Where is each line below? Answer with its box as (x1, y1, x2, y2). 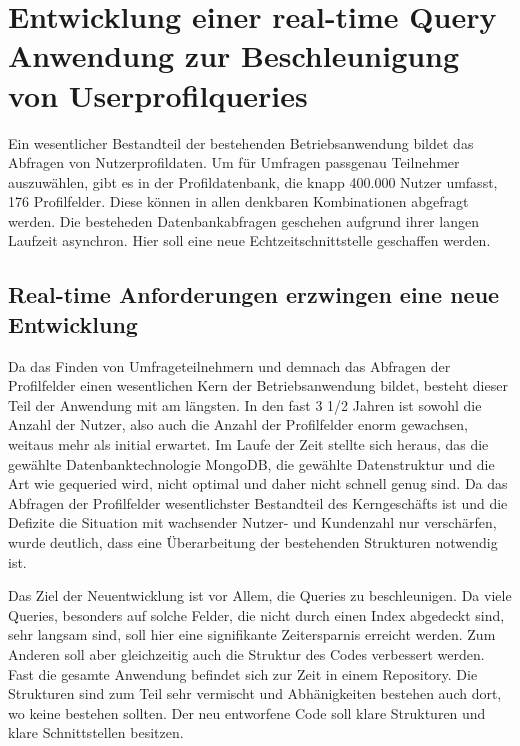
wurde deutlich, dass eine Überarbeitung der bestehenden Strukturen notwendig (8, 532, 498, 552)
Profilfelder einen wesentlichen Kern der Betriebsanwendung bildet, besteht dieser (8, 375, 508, 396)
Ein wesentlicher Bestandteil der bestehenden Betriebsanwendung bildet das (8, 132, 474, 153)
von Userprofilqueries (8, 74, 308, 115)
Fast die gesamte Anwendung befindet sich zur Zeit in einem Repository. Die (8, 663, 478, 684)
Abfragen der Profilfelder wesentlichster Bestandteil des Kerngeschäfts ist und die (8, 492, 508, 513)
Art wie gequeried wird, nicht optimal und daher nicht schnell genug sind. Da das (8, 473, 508, 494)
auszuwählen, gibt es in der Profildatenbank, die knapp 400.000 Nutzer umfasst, (8, 171, 498, 192)
